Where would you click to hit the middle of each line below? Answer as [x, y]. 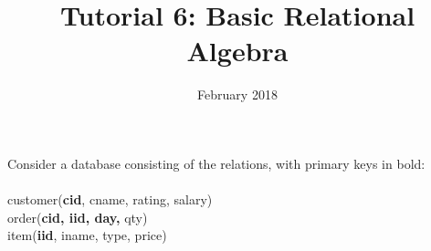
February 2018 [237, 94]
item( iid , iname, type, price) [87, 235]
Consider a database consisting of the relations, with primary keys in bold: [216, 163]
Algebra [237, 51]
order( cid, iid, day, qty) [78, 217]
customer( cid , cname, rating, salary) [110, 199]
